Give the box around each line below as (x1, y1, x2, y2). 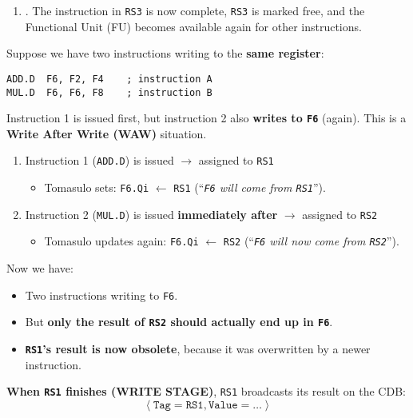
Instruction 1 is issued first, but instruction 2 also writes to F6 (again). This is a (6, 109, 407, 126)
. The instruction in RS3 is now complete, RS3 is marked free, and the (25, 2, 365, 18)
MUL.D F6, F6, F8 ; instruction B (6, 86, 212, 98)
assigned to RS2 (302, 205, 378, 222)
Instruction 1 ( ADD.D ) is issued (25, 152, 174, 169)
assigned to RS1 (198, 152, 274, 169)
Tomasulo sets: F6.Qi (44, 179, 149, 196)
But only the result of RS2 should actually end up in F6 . (25, 313, 333, 330)
